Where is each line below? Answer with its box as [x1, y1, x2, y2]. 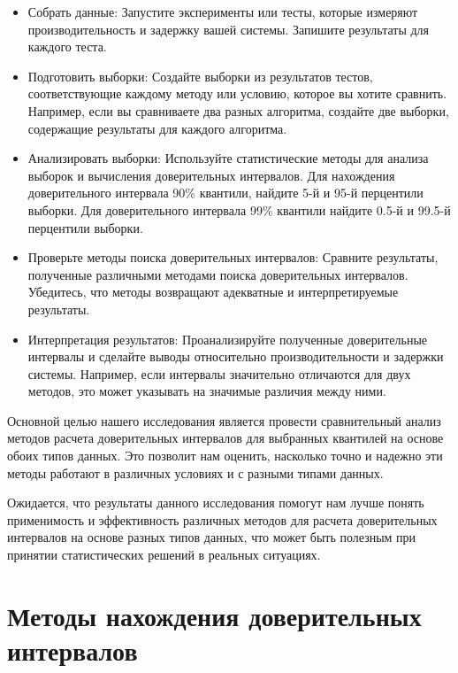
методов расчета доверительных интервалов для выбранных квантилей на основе [7, 429, 444, 447]
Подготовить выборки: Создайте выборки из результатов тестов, [27, 66, 373, 85]
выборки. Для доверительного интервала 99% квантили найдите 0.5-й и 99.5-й [27, 200, 451, 219]
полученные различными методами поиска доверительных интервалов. [27, 265, 408, 283]
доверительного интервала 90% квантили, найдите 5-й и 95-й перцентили [27, 183, 424, 202]
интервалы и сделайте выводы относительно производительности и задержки [27, 347, 444, 366]
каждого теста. [27, 37, 107, 56]
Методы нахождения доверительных [7, 597, 422, 633]
